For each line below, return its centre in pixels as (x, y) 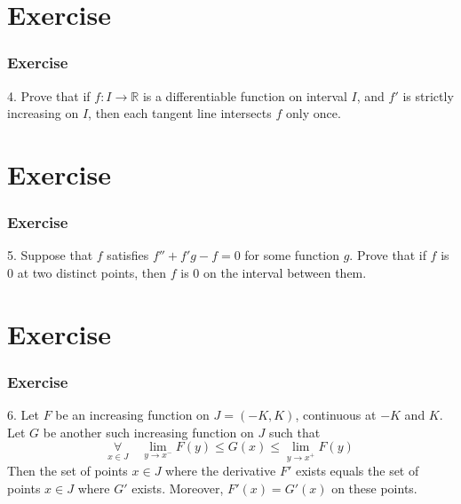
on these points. (374, 488)
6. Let (23, 415)
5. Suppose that (50, 255)
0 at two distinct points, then (87, 272)
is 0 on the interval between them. (274, 272)
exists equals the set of (357, 471)
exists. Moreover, (178, 488)
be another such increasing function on (148, 432)
